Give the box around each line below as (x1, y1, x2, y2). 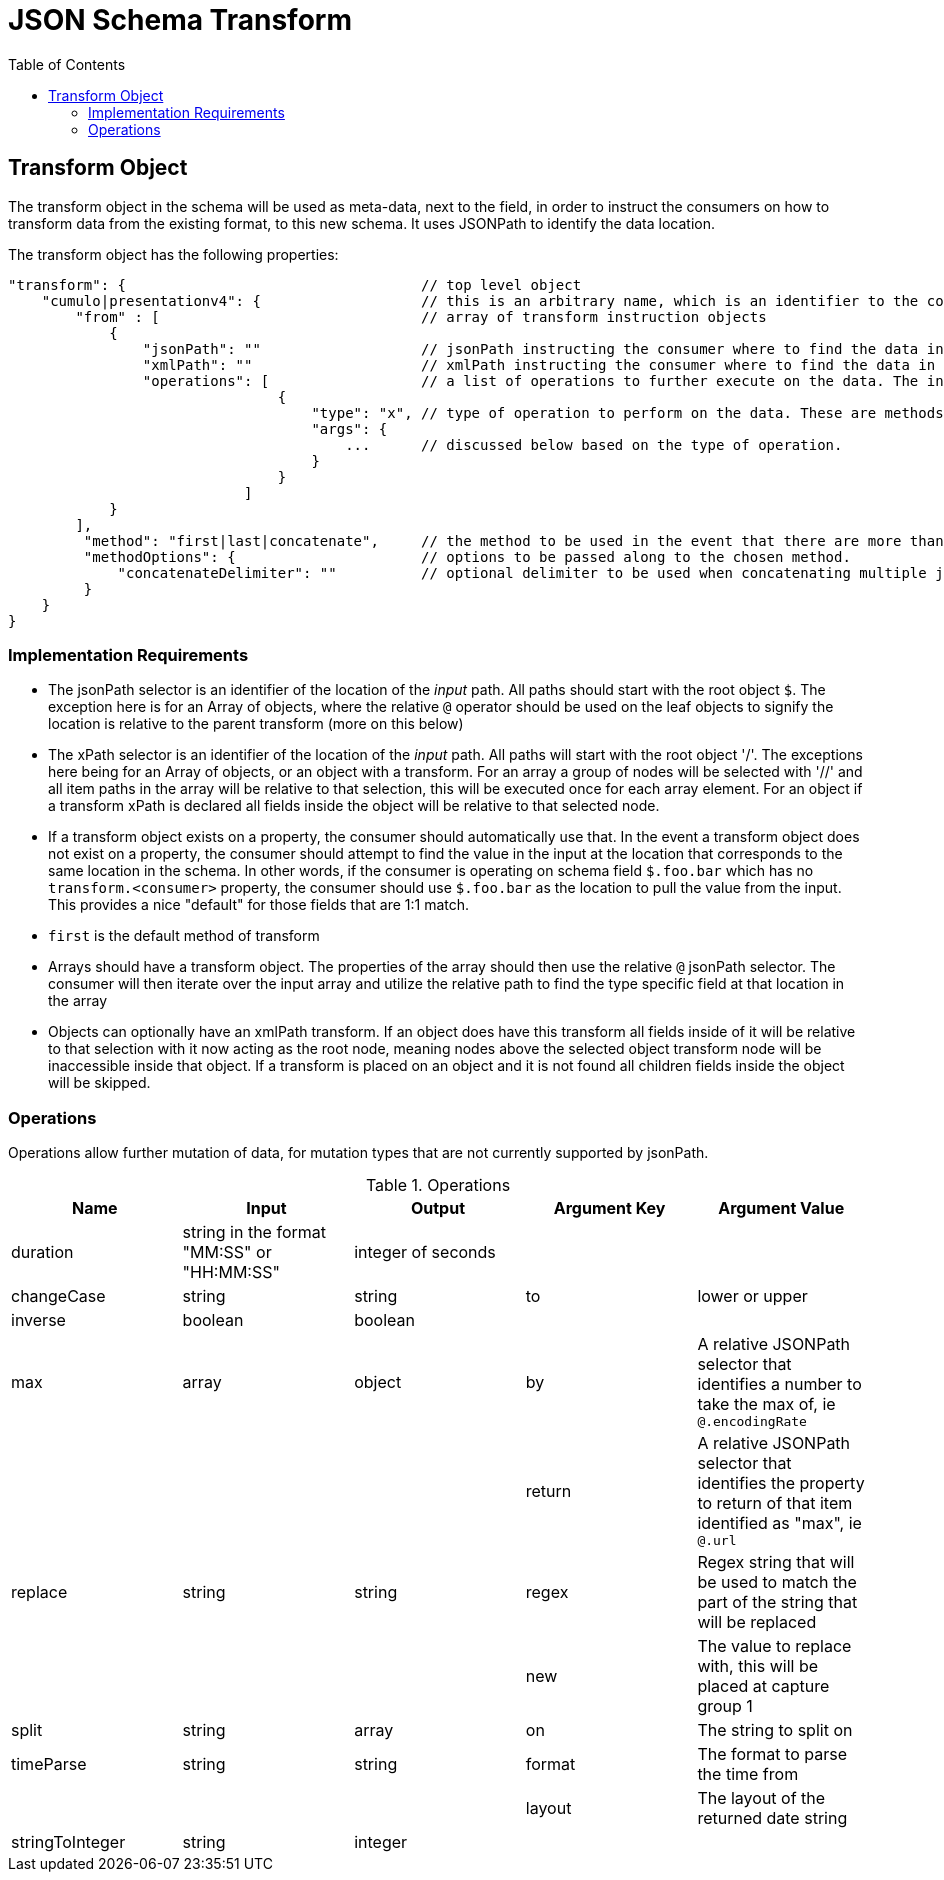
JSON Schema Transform (8, 3, 352, 37)
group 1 (697, 1696, 753, 1717)
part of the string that (697, 1592, 858, 1613)
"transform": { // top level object (8, 276, 582, 293)
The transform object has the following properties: (8, 245, 339, 263)
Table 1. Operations (365, 1175, 511, 1196)
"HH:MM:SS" (182, 1262, 280, 1283)
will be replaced (697, 1612, 817, 1633)
